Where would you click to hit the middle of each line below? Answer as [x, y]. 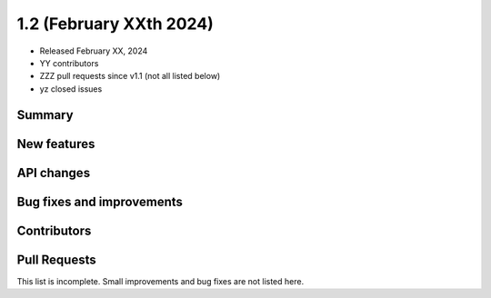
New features [56, 144]
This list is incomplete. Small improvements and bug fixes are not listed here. [160, 281]
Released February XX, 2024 [94, 51]
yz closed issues [71, 89]
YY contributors [69, 63]
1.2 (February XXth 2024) [115, 24]
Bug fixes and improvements [100, 201]
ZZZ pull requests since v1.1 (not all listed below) [130, 76]
